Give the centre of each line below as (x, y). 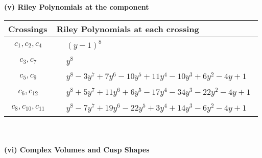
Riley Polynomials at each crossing (128, 29)
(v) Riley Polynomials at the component (77, 7)
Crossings (28, 29)
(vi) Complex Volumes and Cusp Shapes (77, 150)
